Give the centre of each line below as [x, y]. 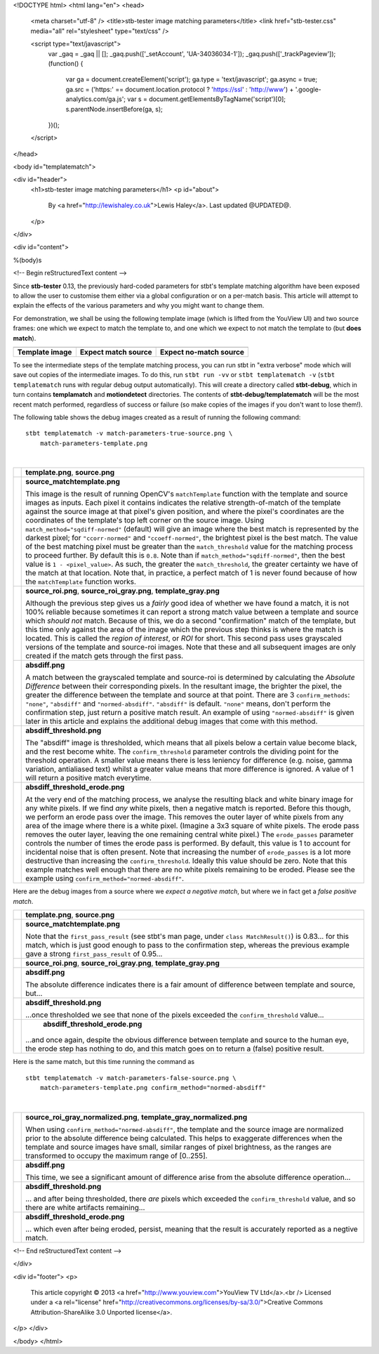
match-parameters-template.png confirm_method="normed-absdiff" [153, 1088]
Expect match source [116, 352]
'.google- [308, 89]
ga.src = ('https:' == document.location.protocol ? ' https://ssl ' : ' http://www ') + [180, 89]
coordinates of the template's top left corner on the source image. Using [145, 520]
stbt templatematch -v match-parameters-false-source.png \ [131, 1078]
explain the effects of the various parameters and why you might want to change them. [139, 305]
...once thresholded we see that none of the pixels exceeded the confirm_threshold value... [175, 1015]
